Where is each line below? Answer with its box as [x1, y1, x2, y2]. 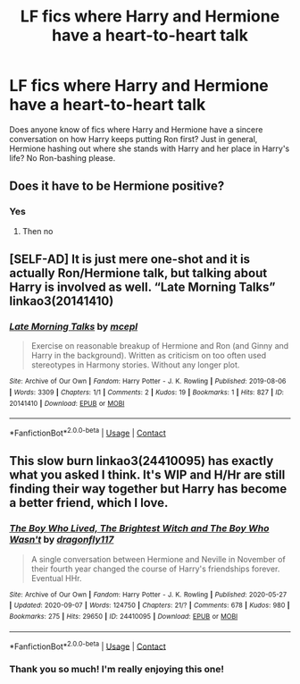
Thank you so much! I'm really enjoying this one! [9, 663, 225, 676]
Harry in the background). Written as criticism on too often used [30, 350, 267, 361]
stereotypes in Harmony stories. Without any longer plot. [30, 359, 240, 370]
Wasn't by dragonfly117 [9, 534, 114, 546]
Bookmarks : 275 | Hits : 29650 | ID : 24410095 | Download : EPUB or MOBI [9, 612, 238, 621]
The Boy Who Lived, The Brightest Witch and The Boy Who [9, 522, 270, 535]
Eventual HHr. [30, 572, 82, 583]
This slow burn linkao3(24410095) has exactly [9, 453, 274, 469]
